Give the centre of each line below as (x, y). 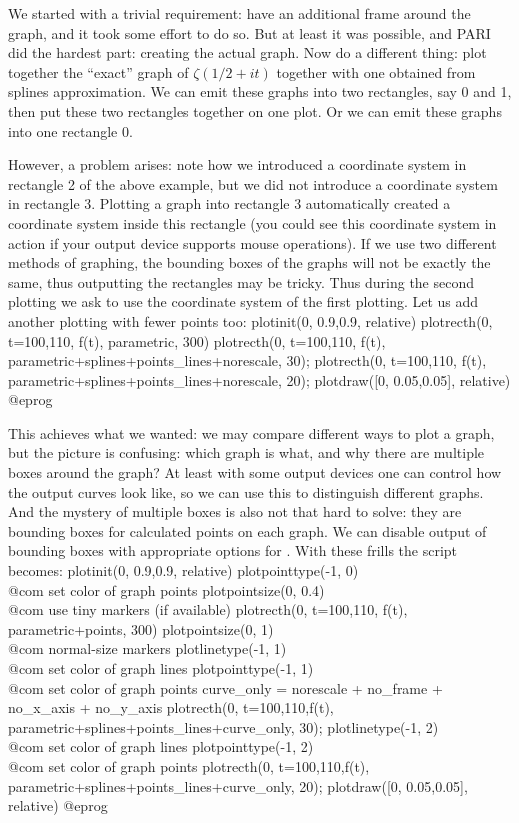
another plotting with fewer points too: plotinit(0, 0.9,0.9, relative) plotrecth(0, (250, 320)
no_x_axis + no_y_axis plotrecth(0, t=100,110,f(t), (171, 707)
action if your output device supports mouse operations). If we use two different (252, 242)
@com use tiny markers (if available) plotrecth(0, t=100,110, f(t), (208, 609)
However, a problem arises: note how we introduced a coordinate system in (237, 164)
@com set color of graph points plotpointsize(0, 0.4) (166, 589)
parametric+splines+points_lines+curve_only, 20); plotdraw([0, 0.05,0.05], (238, 785)
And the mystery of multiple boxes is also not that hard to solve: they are (235, 511)
